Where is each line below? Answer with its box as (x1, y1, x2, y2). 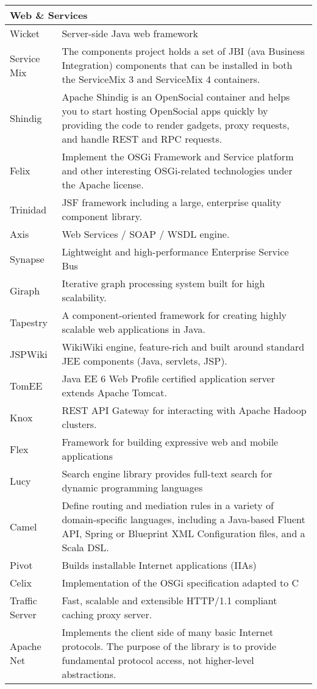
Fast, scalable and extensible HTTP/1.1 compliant (62, 593, 277, 607)
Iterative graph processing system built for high (62, 276, 265, 290)
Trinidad (10, 202, 47, 216)
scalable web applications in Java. (62, 322, 205, 336)
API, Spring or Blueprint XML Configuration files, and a (62, 526, 305, 540)
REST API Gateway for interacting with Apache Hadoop (62, 403, 307, 417)
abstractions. (62, 667, 116, 681)
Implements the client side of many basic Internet (62, 625, 274, 639)
